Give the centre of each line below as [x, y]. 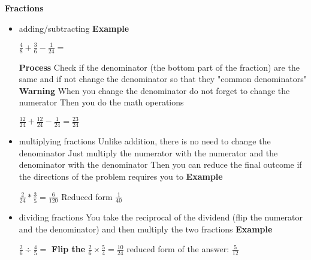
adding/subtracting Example [74, 28]
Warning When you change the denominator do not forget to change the [154, 90]
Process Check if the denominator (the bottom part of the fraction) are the [159, 67]
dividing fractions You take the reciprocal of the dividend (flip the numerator [161, 217]
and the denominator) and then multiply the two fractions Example [146, 229]
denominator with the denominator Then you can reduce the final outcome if [160, 164]
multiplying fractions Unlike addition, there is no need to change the [145, 141]
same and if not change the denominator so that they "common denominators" [163, 79]
